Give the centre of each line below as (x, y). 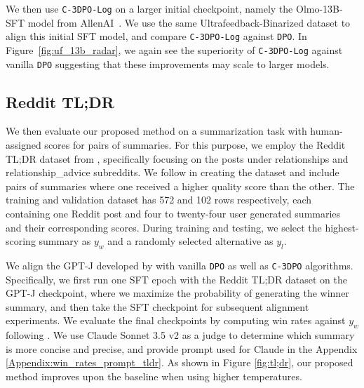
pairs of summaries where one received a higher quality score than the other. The (180, 186)
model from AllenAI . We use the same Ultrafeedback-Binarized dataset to (189, 22)
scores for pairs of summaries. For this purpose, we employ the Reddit (195, 145)
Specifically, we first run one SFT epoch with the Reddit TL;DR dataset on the (176, 279)
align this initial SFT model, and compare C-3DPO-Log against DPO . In (156, 36)
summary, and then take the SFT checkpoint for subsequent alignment (157, 306)
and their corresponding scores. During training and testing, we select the (164, 227)
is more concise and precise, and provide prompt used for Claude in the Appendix (182, 348)
